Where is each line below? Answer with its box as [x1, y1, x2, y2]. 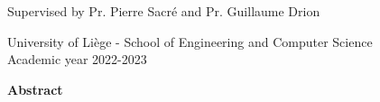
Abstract [7, 79, 63, 98]
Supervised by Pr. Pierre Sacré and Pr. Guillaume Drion [7, 2, 320, 20]
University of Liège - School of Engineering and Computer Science [7, 32, 373, 51]
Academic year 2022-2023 [7, 50, 147, 69]
